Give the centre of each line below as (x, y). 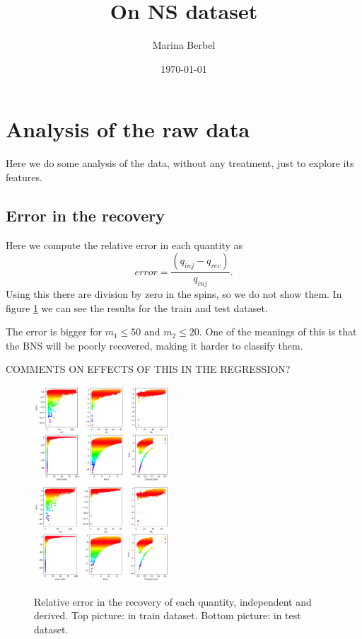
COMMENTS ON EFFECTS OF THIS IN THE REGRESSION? (148, 369)
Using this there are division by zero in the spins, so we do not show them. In (174, 294)
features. (24, 177)
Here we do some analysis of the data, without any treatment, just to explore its (180, 163)
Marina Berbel (184, 45)
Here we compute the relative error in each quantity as (124, 244)
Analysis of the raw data (128, 129)
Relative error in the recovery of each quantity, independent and (173, 601)
